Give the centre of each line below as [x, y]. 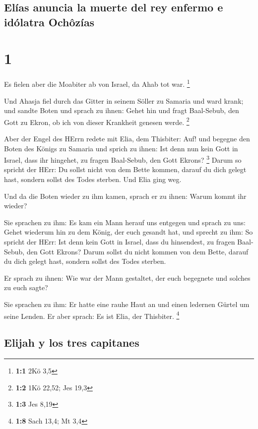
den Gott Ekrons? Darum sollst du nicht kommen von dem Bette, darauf [137, 251]
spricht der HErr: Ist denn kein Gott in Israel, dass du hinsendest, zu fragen [120, 241]
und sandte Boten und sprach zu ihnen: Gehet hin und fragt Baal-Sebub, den [122, 110]
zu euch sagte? [26, 287]
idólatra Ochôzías [49, 22]
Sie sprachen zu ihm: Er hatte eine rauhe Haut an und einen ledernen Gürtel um [127, 304]
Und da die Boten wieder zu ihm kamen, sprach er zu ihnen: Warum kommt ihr [125, 196]
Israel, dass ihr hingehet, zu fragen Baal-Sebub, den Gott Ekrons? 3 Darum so [123, 159]
